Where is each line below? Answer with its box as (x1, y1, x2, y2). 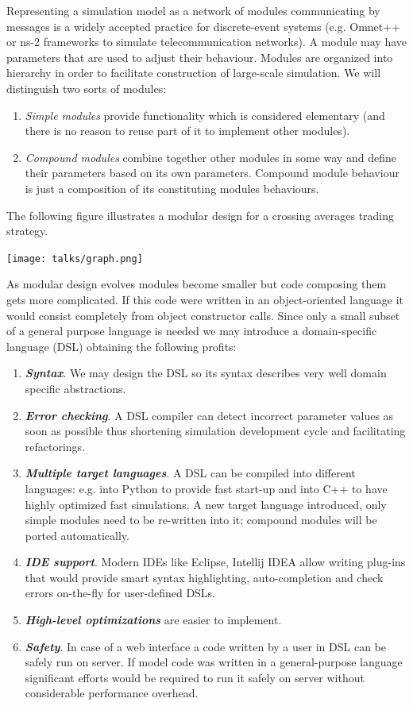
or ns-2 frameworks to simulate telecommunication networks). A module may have (6, 33, 407, 50)
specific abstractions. (25, 380, 126, 396)
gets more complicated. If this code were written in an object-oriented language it (6, 291, 403, 307)
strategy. (6, 222, 48, 239)
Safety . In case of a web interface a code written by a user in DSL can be (25, 638, 386, 654)
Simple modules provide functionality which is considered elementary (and (25, 106, 385, 123)
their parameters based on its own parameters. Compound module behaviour (25, 164, 399, 181)
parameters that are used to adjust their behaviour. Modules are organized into (6, 48, 393, 65)
